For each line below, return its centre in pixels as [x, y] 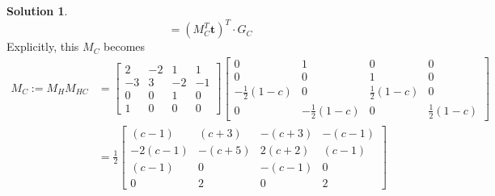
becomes [125, 46]
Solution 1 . [37, 10]
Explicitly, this [43, 46]
